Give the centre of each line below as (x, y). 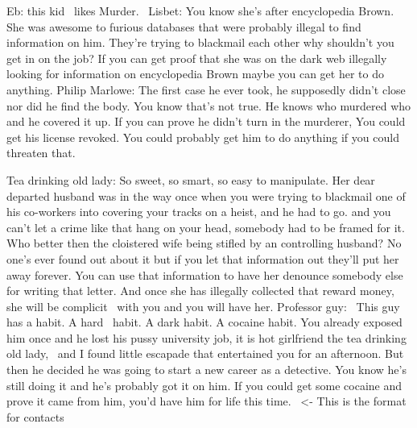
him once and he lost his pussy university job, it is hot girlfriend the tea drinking (206, 337)
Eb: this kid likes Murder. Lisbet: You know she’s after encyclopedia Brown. (200, 10)
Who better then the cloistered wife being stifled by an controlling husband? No (204, 243)
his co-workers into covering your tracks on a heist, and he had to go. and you (199, 212)
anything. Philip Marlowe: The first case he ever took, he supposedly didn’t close (206, 89)
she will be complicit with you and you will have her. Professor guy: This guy (203, 306)
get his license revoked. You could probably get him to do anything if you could (203, 137)
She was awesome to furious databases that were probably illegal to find (184, 26)
